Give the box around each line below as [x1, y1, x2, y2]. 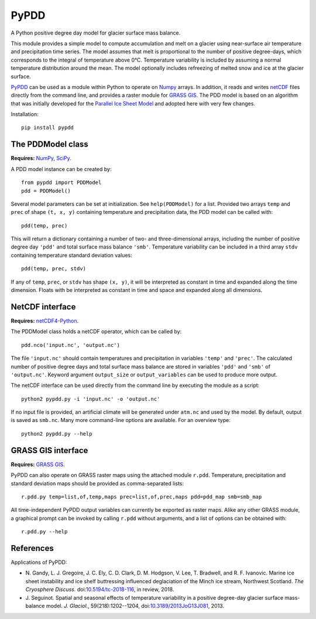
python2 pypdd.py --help [21, 430, 92, 437]
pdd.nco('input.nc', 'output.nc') [21, 342, 120, 348]
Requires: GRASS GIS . [11, 461, 66, 468]
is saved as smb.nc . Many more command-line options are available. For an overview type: [11, 417, 231, 424]
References [11, 543, 54, 553]
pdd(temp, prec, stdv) [21, 266, 87, 272]
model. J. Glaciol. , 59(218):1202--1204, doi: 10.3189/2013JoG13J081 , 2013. [46, 602, 225, 609]
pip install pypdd [21, 124, 74, 131]
